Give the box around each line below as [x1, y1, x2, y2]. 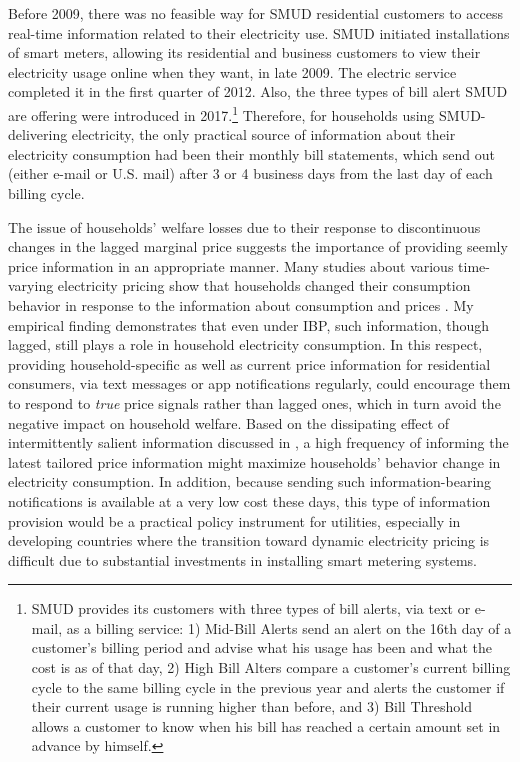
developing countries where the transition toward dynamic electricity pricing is [8, 530, 490, 551]
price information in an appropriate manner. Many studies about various [8, 255, 454, 276]
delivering [8, 124, 68, 145]
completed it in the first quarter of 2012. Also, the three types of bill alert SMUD [8, 81, 508, 102]
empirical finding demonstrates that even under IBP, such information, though [8, 314, 490, 335]
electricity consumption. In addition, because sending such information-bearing [8, 471, 492, 492]
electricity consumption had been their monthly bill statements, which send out [8, 143, 495, 164]
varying [8, 275, 54, 296]
